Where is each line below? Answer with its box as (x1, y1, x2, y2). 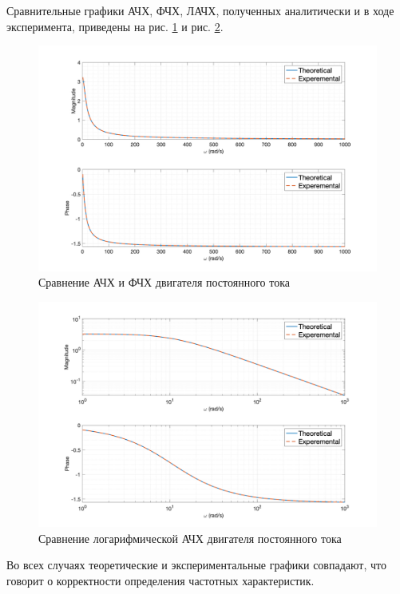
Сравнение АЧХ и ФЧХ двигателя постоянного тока (38, 274, 290, 291)
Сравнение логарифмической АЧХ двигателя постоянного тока (38, 529, 342, 546)
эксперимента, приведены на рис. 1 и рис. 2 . (6, 18, 224, 34)
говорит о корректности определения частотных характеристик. (6, 572, 315, 588)
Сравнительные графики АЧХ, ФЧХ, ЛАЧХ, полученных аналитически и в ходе (6, 2, 394, 18)
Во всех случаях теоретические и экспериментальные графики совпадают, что (6, 556, 386, 573)
